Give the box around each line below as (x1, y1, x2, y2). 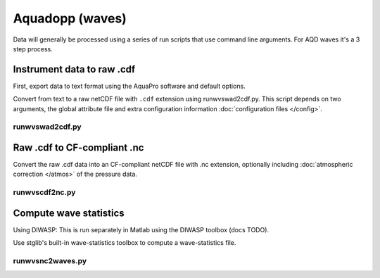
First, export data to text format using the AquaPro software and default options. (13, 82, 246, 90)
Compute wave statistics (13, 207, 125, 219)
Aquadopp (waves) (13, 11, 127, 26)
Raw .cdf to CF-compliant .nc (13, 141, 144, 153)
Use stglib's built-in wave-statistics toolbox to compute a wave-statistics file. (13, 239, 236, 247)
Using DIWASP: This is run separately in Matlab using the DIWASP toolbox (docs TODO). (13, 225, 270, 234)
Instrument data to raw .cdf (13, 63, 136, 75)
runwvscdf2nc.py (13, 187, 76, 197)
